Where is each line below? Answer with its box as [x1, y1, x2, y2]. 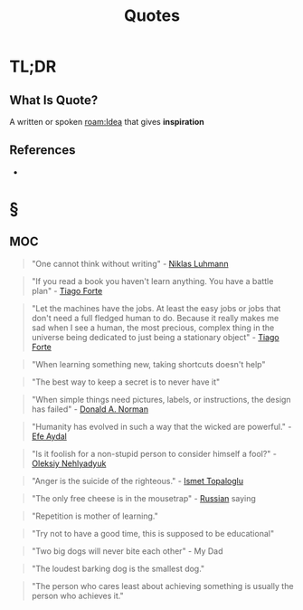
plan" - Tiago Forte [31, 285, 103, 296]
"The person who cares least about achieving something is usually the [31, 580, 294, 591]
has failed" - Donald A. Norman [31, 404, 149, 415]
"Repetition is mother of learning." [31, 510, 158, 521]
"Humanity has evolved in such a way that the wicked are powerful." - [31, 421, 292, 432]
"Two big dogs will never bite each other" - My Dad [31, 545, 223, 557]
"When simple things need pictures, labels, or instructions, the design [31, 394, 291, 405]
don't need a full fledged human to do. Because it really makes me [31, 312, 279, 323]
